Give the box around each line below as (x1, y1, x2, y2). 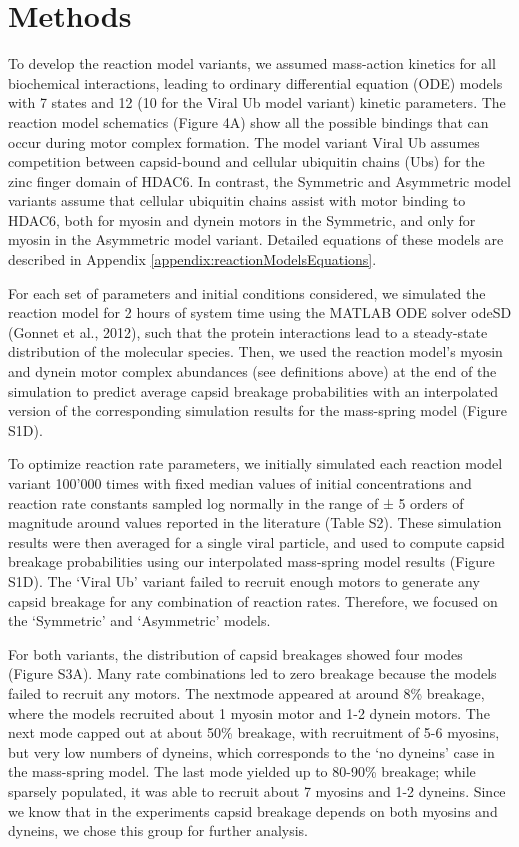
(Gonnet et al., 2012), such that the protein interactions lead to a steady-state (8, 321, 488, 342)
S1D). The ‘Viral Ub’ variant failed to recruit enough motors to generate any (8, 570, 480, 591)
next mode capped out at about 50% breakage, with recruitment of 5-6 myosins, (8, 722, 500, 743)
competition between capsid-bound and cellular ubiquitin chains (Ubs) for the (8, 151, 485, 172)
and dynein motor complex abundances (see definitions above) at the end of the (8, 361, 497, 382)
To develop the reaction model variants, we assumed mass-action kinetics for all (8, 53, 496, 74)
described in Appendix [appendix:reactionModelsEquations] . (8, 249, 377, 270)
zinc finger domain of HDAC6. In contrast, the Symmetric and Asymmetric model (8, 170, 511, 191)
